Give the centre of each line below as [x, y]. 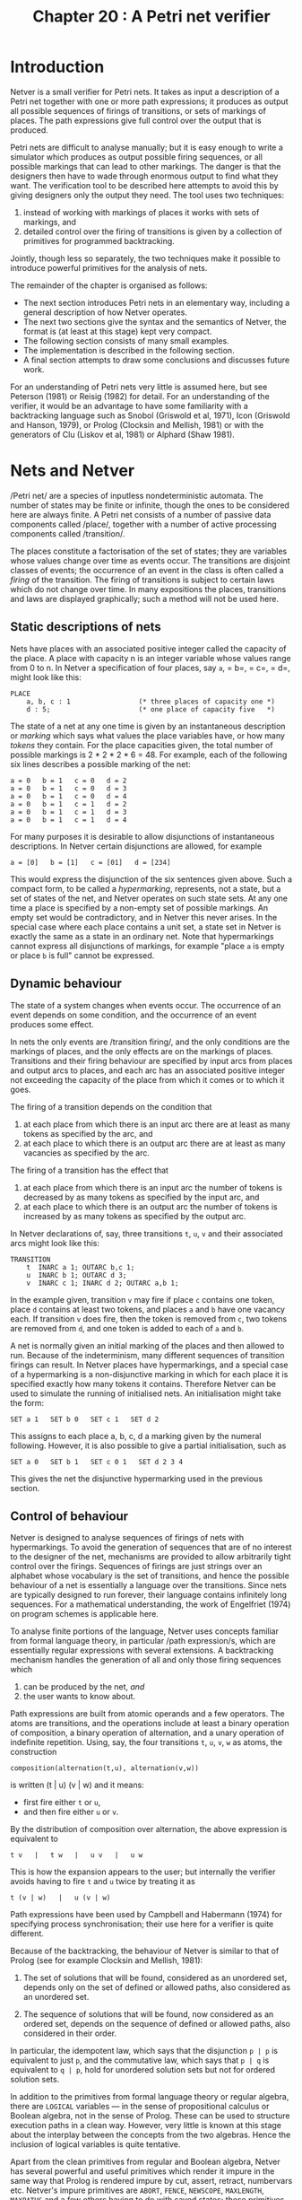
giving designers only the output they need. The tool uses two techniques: [147, 195]
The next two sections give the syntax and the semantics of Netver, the [155, 321]
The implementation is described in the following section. [129, 350]
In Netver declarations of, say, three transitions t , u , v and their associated [147, 1233]
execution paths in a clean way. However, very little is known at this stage [146, 2126]
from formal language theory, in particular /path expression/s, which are [143, 1641]
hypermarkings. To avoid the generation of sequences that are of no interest [151, 1547]
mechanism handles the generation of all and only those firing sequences [146, 1660]
